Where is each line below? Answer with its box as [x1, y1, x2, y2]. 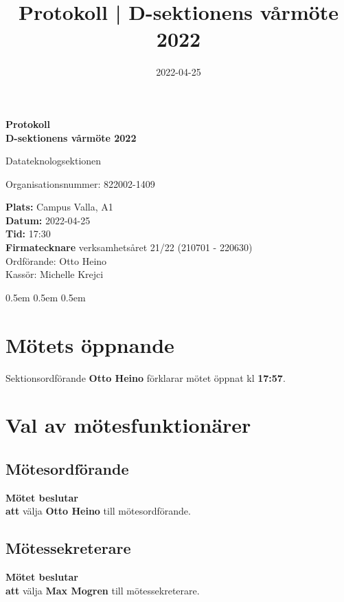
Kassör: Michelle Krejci [5, 267, 104, 281]
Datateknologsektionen [5, 153, 102, 168]
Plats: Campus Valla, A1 [5, 200, 113, 214]
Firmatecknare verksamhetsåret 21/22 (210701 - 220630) [5, 240, 253, 255]
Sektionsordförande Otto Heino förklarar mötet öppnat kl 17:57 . [5, 370, 286, 385]
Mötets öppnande [5, 330, 174, 358]
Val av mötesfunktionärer [5, 411, 251, 439]
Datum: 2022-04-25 [5, 213, 91, 227]
